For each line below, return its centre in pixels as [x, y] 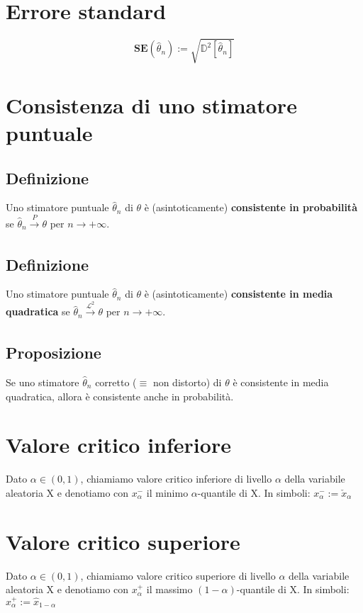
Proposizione [54, 353]
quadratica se [38, 311]
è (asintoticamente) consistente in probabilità [251, 207]
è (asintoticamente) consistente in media [239, 294]
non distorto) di [187, 382]
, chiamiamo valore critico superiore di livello [178, 575]
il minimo [167, 492]
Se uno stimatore [43, 382]
